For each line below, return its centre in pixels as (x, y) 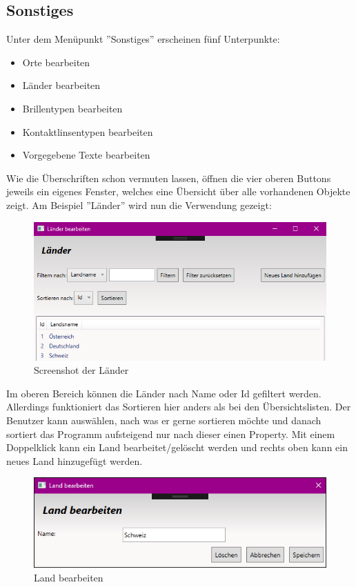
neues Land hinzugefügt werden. (75, 460)
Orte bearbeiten (56, 62)
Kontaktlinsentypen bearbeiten (88, 131)
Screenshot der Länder (81, 370)
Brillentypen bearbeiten (72, 108)
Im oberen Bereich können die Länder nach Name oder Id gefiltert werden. (164, 393)
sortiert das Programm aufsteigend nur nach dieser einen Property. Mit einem (171, 434)
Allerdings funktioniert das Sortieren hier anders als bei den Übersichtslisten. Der (179, 407)
